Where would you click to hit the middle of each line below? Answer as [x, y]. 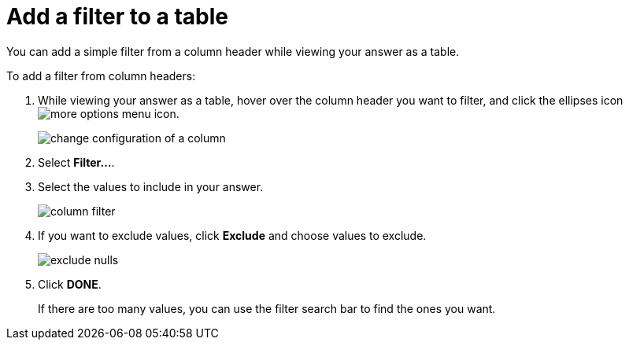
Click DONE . [70, 284]
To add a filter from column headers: [101, 75]
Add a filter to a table [117, 17]
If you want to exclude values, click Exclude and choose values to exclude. [232, 235]
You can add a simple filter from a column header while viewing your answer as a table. [233, 51]
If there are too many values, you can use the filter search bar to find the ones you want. [267, 308]
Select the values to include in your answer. [151, 186]
